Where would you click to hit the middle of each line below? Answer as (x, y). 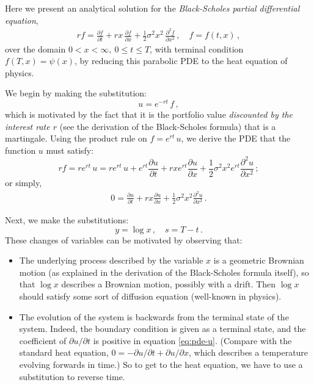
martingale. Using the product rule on (76, 138)
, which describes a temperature (248, 352)
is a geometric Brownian (259, 260)
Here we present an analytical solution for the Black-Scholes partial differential (152, 8)
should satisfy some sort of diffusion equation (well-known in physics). (150, 296)
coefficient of (43, 340)
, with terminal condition (197, 49)
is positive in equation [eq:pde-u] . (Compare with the (192, 340)
